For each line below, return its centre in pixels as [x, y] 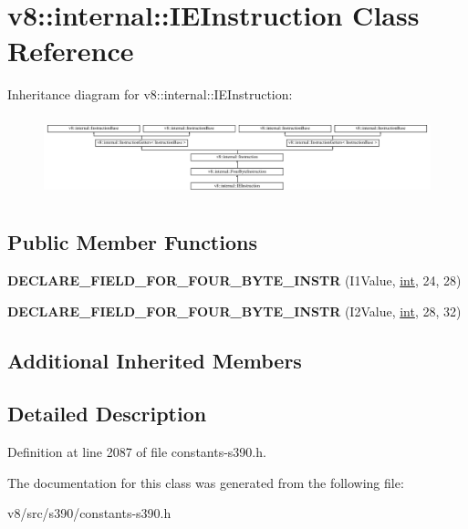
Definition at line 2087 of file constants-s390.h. [137, 452]
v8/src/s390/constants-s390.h [89, 513]
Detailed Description [107, 414]
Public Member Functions [132, 242]
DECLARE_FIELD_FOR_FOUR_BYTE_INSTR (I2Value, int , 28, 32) [234, 311]
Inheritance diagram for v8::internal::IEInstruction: [150, 94]
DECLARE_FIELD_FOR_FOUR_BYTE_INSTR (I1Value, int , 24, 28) [234, 280]
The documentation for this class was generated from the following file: [206, 482]
